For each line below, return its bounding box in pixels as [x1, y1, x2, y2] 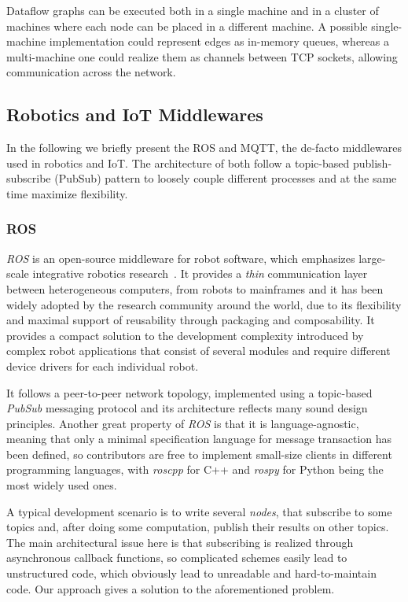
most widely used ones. [6, 477, 117, 493]
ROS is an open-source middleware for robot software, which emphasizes [6, 249, 355, 266]
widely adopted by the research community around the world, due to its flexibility [6, 296, 402, 312]
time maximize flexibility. [6, 185, 128, 201]
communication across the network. [6, 64, 176, 80]
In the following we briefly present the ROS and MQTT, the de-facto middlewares [6, 139, 402, 156]
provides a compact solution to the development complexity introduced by [6, 327, 364, 343]
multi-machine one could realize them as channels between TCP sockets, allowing [6, 48, 398, 65]
